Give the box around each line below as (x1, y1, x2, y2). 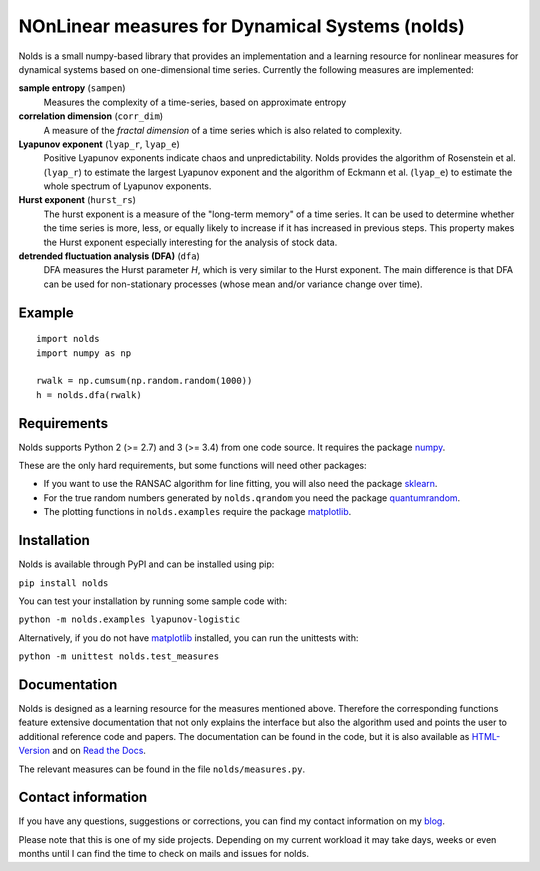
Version (18, 745, 50, 757)
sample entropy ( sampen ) (18, 82, 126, 94)
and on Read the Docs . (51, 745, 147, 757)
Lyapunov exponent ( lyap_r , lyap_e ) (18, 138, 180, 150)
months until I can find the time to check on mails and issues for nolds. (18, 848, 310, 860)
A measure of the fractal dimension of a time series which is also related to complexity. (43, 124, 403, 136)
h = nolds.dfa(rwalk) (36, 389, 142, 400)
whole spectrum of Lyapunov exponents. (43, 180, 212, 192)
